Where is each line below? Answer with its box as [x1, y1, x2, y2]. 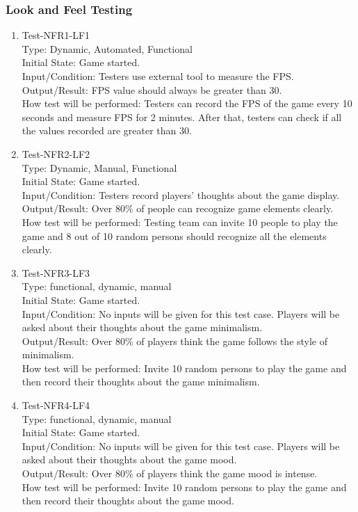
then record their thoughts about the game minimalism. [22, 374, 260, 389]
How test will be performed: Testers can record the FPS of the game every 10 [22, 96, 352, 111]
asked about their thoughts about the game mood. [22, 452, 237, 467]
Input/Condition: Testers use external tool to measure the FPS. [22, 69, 294, 83]
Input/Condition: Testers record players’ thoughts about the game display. [22, 187, 340, 202]
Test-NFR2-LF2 [22, 146, 90, 161]
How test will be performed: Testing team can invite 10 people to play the [22, 214, 338, 229]
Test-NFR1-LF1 [22, 28, 90, 42]
